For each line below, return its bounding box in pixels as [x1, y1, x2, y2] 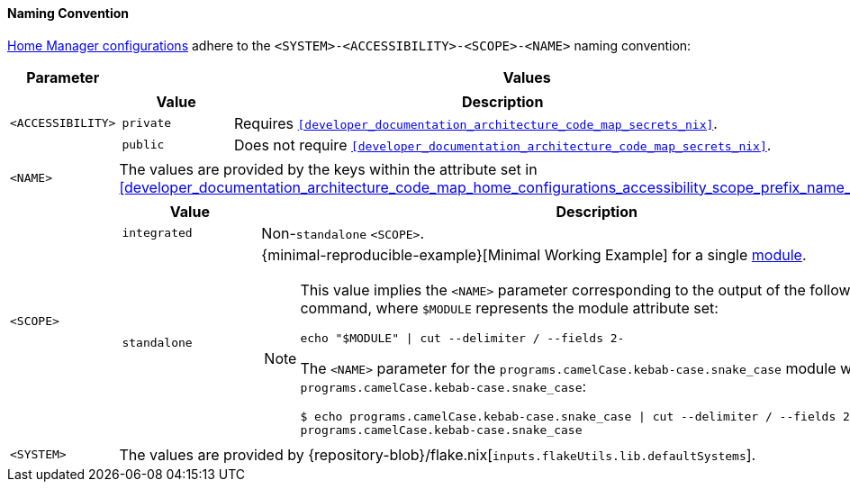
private [122, 116, 172, 131]
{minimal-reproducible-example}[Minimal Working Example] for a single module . [261, 245, 807, 264]
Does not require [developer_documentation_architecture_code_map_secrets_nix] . [233, 135, 772, 154]
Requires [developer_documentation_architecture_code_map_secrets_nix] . [233, 113, 718, 132]
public [122, 138, 165, 152]
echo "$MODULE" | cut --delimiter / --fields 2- [300, 331, 625, 345]
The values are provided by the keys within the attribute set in [119, 159, 538, 178]
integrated [122, 226, 193, 240]
